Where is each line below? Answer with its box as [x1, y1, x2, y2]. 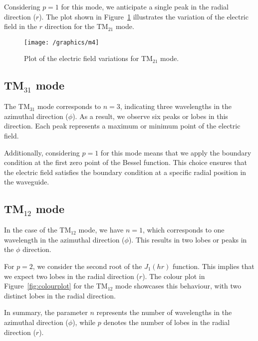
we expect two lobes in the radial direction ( [4, 270, 139, 281]
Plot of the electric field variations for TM [24, 53, 153, 63]
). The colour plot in [142, 270, 205, 281]
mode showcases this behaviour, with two [115, 280, 242, 291]
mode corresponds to [37, 101, 101, 111]
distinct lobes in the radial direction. [4, 290, 116, 300]
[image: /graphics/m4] [24, 38, 99, 46]
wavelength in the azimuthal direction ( [4, 234, 125, 244]
